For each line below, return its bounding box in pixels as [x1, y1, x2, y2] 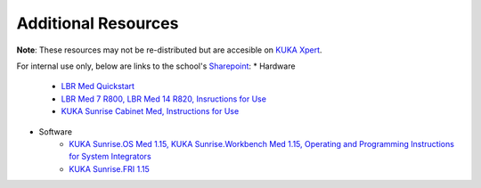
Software [38, 126, 73, 137]
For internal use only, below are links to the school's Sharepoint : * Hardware [16, 61, 296, 71]
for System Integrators [69, 151, 151, 162]
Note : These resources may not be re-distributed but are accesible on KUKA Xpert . [16, 45, 322, 55]
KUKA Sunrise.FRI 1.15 [69, 163, 151, 174]
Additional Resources [16, 13, 179, 33]
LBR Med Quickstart [61, 81, 135, 92]
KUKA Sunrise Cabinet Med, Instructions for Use [61, 106, 240, 117]
